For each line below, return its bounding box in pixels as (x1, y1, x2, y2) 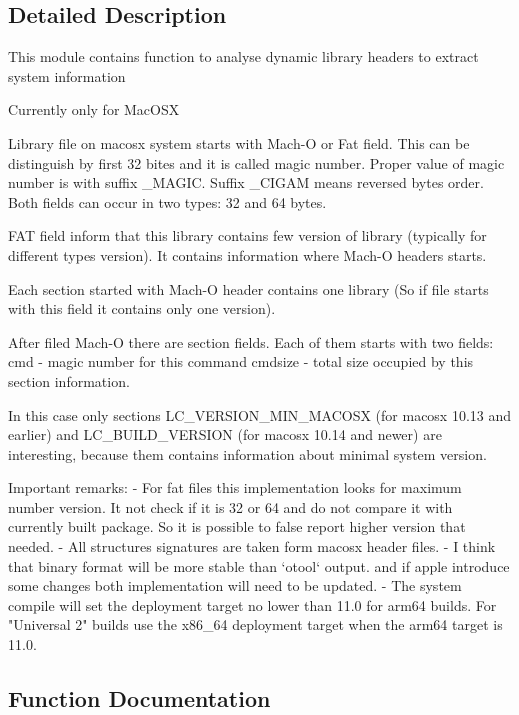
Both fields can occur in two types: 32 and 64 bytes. (8, 191, 327, 212)
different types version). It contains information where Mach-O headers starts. (8, 244, 487, 265)
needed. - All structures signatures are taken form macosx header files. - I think (8, 536, 496, 557)
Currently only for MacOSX (8, 99, 180, 120)
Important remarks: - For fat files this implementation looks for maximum (8, 477, 462, 498)
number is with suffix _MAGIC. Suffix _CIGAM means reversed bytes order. (8, 172, 484, 193)
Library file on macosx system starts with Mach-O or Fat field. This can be (8, 132, 470, 153)
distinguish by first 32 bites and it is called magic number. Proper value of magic (8, 152, 505, 173)
